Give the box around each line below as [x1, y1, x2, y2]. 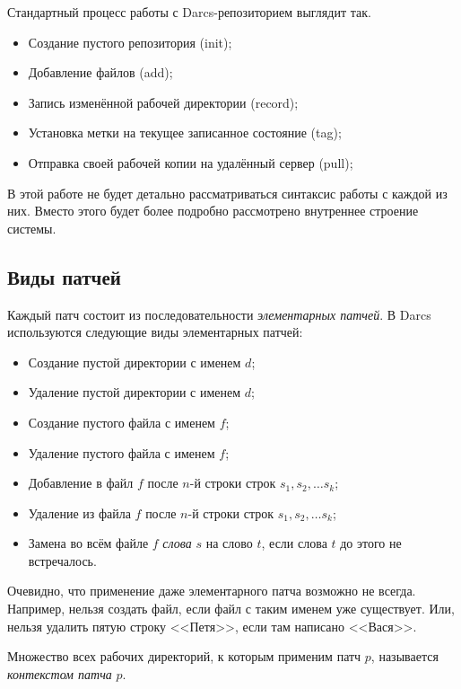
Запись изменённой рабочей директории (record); [28, 93, 299, 111]
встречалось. [28, 551, 97, 570]
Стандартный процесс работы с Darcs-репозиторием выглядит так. [7, 3, 371, 21]
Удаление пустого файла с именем [28, 443, 215, 462]
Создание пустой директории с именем [28, 352, 241, 371]
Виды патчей [7, 262, 121, 290]
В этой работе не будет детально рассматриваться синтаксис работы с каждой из [7, 183, 448, 202]
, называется [370, 647, 439, 666]
